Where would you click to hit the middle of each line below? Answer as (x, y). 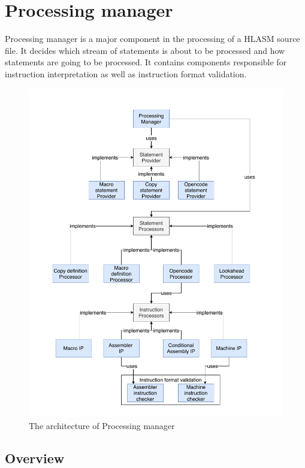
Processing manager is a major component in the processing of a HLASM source (152, 39)
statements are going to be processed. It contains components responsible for (146, 62)
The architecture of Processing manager (102, 425)
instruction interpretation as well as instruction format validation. (126, 73)
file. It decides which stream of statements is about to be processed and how (145, 50)
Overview (35, 458)
